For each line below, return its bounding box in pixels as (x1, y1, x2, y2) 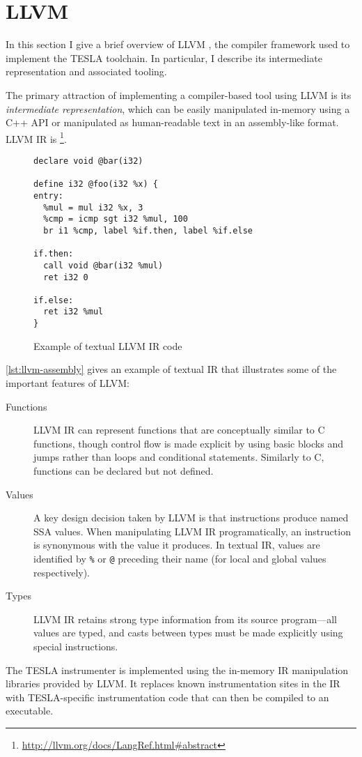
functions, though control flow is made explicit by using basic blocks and (33, 436, 343, 450)
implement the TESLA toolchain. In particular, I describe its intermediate (6, 50, 322, 65)
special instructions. (33, 639, 118, 653)
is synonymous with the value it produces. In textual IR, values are (33, 537, 320, 552)
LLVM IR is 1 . (6, 129, 67, 146)
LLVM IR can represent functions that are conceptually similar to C (33, 422, 325, 437)
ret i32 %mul (43, 307, 104, 317)
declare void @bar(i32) (33, 155, 143, 166)
